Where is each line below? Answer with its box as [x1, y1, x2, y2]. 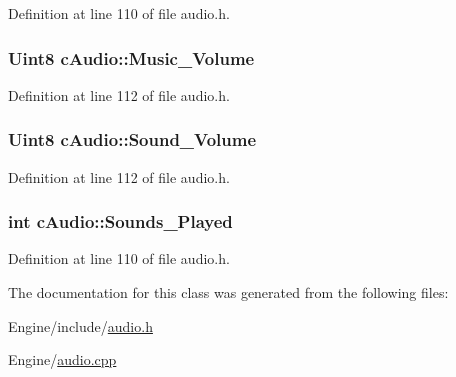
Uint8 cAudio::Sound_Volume [8, 127, 257, 152]
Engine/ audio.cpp [8, 349, 117, 370]
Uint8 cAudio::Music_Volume [8, 45, 255, 70]
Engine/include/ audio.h [8, 315, 153, 336]
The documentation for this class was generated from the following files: [8, 282, 449, 303]
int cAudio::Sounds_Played [8, 209, 233, 234]
